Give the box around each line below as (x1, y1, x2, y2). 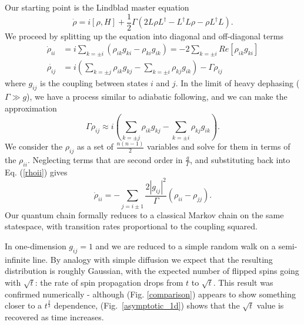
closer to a (5, 299, 42, 312)
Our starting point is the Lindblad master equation (5, 1, 189, 13)
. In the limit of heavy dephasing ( (175, 77, 300, 89)
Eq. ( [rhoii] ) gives (5, 165, 68, 178)
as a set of (76, 140, 113, 153)
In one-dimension (5, 239, 66, 252)
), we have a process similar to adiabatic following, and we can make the (26, 90, 288, 102)
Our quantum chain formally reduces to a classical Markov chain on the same (5, 208, 284, 221)
